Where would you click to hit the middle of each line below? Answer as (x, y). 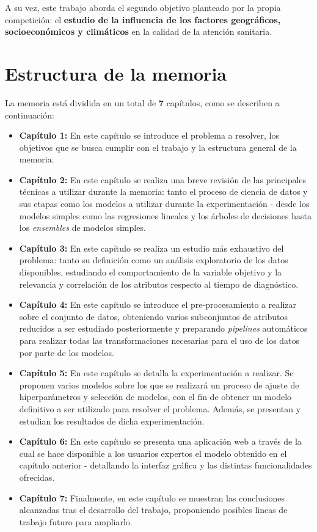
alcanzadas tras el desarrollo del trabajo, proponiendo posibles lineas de (153, 510)
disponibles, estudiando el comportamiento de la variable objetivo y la (151, 272)
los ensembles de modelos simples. (82, 228)
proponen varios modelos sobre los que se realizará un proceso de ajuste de (159, 384)
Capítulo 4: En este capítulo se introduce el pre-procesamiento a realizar (158, 304)
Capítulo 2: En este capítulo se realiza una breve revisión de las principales (163, 179)
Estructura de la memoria (116, 73)
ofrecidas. (37, 477)
